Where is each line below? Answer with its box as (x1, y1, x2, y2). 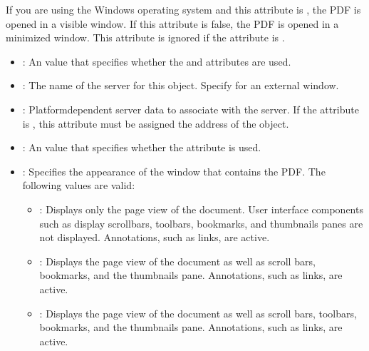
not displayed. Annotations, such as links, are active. (39, 230, 270, 245)
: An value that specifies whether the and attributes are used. (22, 54, 291, 68)
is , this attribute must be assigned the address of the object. (22, 116, 289, 131)
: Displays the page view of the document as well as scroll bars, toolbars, (39, 305, 357, 320)
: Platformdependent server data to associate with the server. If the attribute (22, 101, 359, 116)
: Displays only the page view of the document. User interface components (39, 201, 363, 216)
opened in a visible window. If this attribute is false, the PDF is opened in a (6, 16, 339, 31)
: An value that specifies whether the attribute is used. (22, 140, 261, 155)
